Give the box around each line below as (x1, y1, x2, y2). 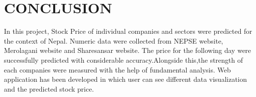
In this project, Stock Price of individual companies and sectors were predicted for (4, 26, 252, 36)
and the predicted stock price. (4, 83, 94, 94)
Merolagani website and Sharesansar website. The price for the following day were (4, 45, 251, 55)
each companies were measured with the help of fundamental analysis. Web (4, 64, 231, 74)
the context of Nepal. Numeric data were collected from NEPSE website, (4, 35, 224, 46)
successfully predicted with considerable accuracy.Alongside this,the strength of (4, 54, 243, 65)
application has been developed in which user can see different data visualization (4, 74, 247, 84)
